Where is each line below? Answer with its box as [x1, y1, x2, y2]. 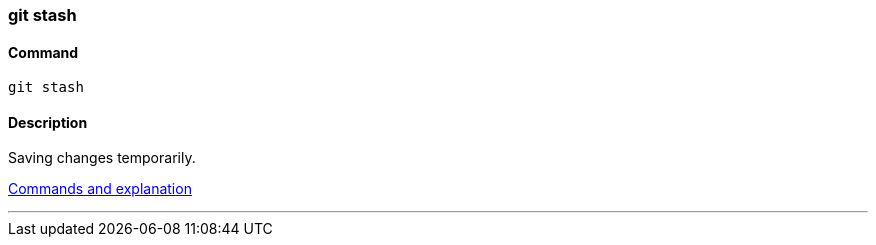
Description [8, 113, 88, 131]
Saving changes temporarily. [8, 149, 196, 167]
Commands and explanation [8, 180, 192, 198]
